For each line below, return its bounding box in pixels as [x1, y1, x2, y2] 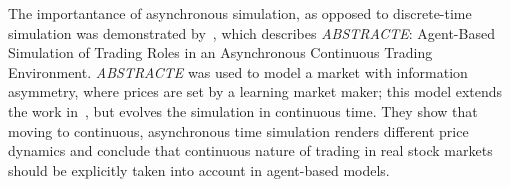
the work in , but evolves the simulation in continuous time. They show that [8, 100, 478, 121]
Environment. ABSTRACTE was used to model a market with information [8, 61, 468, 82]
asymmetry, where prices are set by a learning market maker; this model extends [8, 81, 503, 102]
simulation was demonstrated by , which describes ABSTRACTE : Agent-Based [8, 22, 495, 43]
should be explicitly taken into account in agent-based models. [8, 159, 390, 180]
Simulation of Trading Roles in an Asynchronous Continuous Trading [8, 42, 433, 63]
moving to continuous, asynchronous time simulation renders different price [8, 120, 469, 141]
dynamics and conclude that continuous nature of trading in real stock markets [8, 140, 493, 161]
